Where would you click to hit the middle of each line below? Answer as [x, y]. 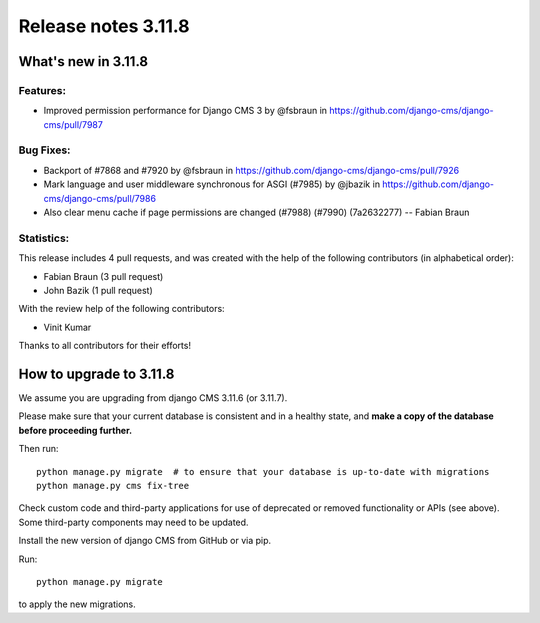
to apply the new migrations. [77, 604]
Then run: [38, 449]
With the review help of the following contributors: [121, 309]
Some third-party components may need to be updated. [133, 522]
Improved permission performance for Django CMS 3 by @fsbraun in [185, 111]
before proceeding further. [75, 430]
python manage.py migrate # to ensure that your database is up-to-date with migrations [263, 471]
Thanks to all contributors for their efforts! [105, 346]
